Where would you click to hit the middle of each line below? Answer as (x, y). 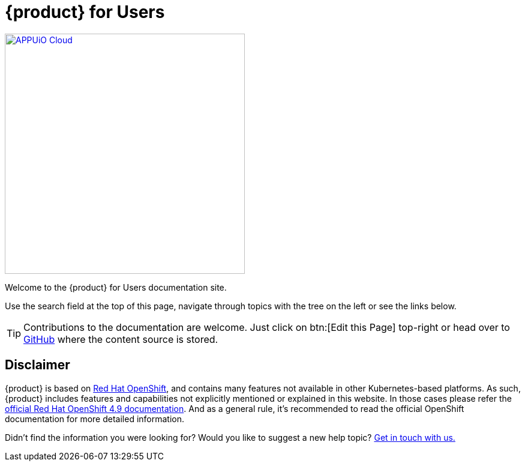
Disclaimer (37, 365)
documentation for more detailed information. (95, 419)
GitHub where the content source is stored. (121, 339)
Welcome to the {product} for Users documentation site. (116, 287)
